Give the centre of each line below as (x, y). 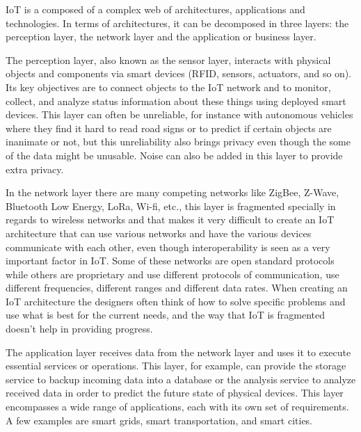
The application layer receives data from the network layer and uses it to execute (178, 352)
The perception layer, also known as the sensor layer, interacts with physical (168, 59)
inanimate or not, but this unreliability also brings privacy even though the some (178, 142)
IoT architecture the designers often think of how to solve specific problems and (176, 301)
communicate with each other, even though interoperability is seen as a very (168, 247)
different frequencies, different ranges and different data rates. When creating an (177, 288)
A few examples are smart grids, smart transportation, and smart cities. (159, 420)
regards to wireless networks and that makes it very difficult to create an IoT (170, 219)
